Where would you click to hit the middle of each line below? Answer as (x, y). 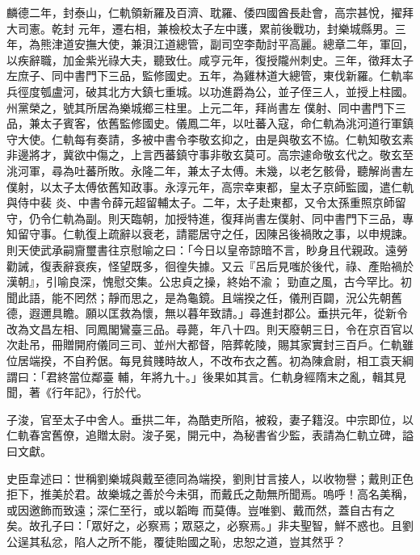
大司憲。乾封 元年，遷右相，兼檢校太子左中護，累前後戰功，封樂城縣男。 (201, 28)
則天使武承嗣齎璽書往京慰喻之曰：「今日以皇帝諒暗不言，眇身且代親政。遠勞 (207, 249)
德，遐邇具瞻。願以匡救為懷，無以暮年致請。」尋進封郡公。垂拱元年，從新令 (207, 313)
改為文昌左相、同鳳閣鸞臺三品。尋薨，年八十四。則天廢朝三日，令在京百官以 (210, 328)
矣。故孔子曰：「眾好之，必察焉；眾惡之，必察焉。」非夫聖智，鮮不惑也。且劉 (210, 526)
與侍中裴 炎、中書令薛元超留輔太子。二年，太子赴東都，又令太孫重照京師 (201, 202)
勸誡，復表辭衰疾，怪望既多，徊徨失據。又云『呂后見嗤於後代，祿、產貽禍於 (210, 265)
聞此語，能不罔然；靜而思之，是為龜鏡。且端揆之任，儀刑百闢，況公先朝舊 (204, 297)
